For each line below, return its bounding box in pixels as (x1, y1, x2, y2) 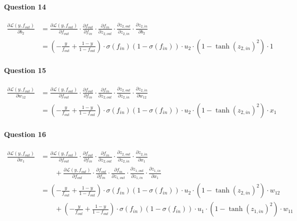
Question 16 (4, 129, 46, 139)
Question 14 (4, 1, 46, 11)
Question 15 (4, 65, 46, 75)
